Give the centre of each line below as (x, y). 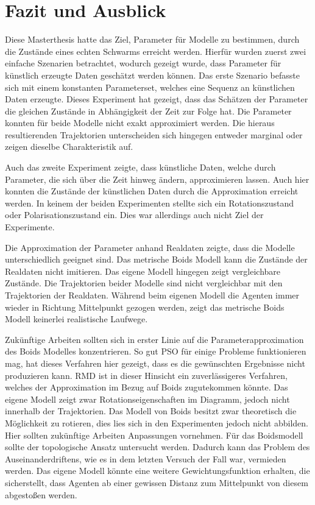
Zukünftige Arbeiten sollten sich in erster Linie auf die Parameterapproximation (154, 339)
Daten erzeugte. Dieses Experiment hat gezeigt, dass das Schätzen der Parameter (157, 99)
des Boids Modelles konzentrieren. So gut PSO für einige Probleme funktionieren (156, 351)
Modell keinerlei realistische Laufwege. (76, 319)
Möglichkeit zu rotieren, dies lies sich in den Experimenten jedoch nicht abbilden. (157, 422)
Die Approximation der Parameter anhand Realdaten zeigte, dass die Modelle (150, 247)
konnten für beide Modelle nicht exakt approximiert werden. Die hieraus (140, 123)
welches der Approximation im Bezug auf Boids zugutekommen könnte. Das (147, 387)
